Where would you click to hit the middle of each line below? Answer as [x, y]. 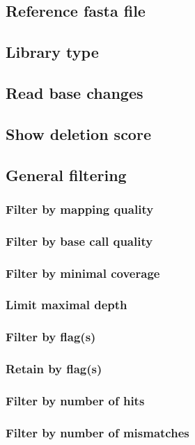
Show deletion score [78, 133]
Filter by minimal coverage [83, 273]
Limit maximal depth [67, 305]
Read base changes [75, 92]
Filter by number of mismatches [97, 432]
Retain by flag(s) [54, 369]
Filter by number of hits [75, 400]
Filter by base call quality [79, 241]
